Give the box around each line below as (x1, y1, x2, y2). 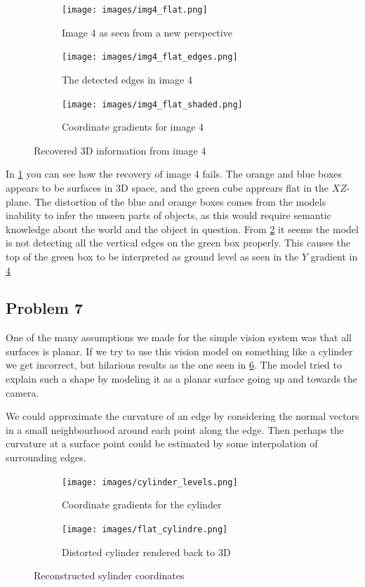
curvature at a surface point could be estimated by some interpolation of (6, 436, 318, 451)
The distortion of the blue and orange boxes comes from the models (34, 194, 326, 209)
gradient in (310, 249, 358, 263)
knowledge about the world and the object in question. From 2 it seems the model (6, 221, 359, 236)
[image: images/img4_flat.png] (62, 5, 208, 15)
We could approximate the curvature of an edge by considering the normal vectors (6, 409, 359, 423)
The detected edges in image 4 (62, 72, 192, 86)
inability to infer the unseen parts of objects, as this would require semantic (6, 208, 331, 223)
